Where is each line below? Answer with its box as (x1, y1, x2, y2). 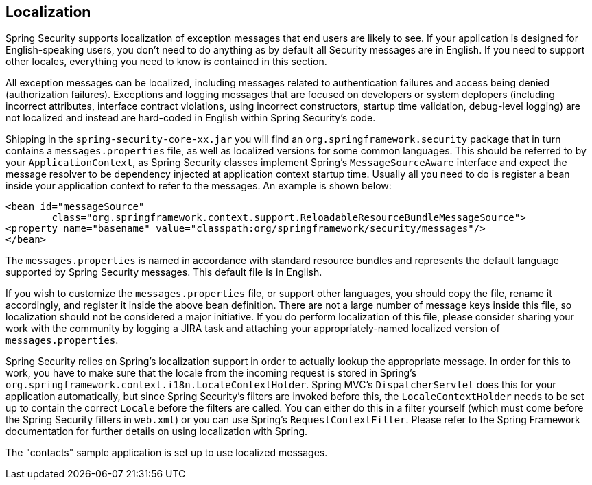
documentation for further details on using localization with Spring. (5, 425, 308, 438)
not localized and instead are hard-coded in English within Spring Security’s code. (5, 112, 376, 124)
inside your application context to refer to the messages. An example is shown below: (5, 180, 392, 192)
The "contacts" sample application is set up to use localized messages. (5, 447, 328, 459)
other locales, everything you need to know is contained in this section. (5, 56, 327, 68)
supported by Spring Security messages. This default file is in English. (5, 266, 322, 279)
